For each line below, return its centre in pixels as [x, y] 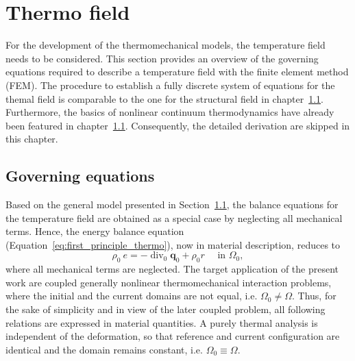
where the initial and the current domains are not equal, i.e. [132, 296]
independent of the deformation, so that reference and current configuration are [173, 336]
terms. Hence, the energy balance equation [95, 231]
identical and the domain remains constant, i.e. [104, 349]
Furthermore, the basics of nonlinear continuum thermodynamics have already [170, 112]
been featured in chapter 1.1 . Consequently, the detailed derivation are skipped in [178, 125]
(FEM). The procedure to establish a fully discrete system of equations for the [170, 85]
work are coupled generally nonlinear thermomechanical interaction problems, [169, 282]
